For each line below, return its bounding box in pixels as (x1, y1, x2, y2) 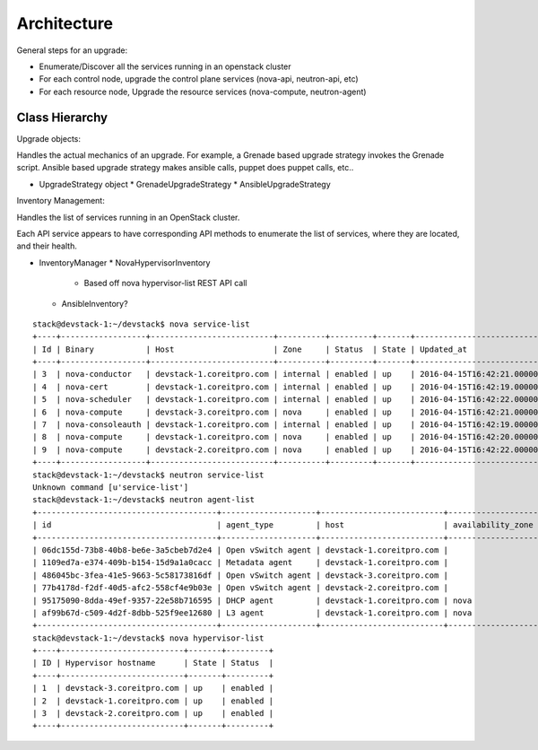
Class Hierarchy (16, 109, 108, 125)
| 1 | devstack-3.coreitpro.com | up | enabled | (32, 683, 273, 693)
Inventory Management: (16, 196, 105, 206)
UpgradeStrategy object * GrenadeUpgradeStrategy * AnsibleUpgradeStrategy (39, 179, 331, 189)
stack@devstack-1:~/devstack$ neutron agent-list (32, 494, 256, 505)
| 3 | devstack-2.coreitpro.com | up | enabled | (32, 709, 273, 719)
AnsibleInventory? (61, 298, 129, 309)
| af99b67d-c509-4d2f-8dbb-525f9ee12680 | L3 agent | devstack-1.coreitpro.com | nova (32, 607, 473, 618)
